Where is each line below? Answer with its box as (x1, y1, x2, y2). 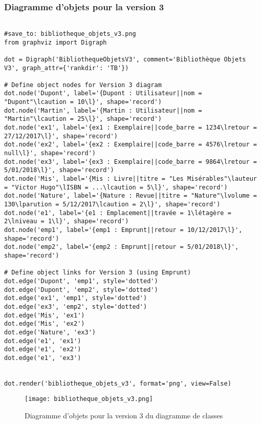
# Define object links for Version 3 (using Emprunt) (4, 269, 191, 277)
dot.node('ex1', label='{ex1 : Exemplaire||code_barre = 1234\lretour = (4, 124, 257, 132)
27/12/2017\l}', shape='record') (4, 132, 118, 140)
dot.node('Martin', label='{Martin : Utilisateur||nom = (4, 107, 202, 114)
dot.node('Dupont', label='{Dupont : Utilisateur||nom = (4, 90, 202, 97)
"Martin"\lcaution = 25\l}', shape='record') (4, 115, 162, 123)
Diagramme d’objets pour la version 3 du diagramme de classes (25, 410, 223, 421)
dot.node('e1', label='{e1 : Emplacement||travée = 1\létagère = (4, 209, 231, 217)
